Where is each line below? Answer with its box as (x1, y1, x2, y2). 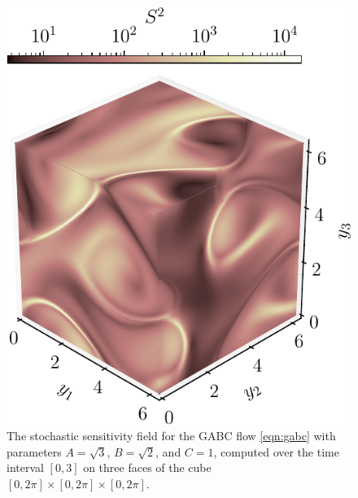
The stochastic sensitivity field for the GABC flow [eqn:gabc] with (7, 427, 336, 444)
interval (7, 459, 44, 476)
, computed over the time (213, 443, 339, 460)
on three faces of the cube (83, 459, 212, 476)
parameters (7, 443, 62, 460)
